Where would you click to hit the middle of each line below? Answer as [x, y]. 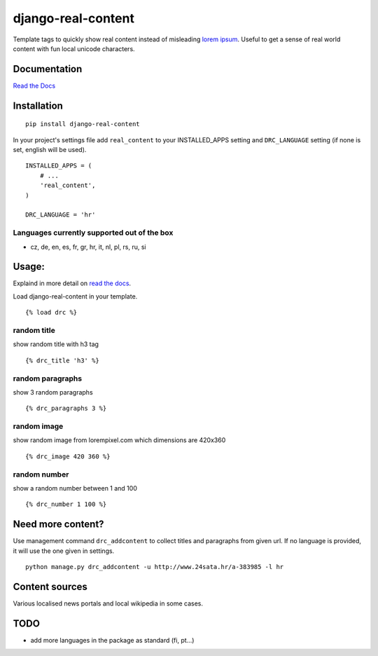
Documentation [48, 69]
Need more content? [58, 525]
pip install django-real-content [83, 124]
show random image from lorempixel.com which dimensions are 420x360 [119, 440]
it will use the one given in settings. [64, 551]
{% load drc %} [51, 313]
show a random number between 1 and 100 [75, 488]
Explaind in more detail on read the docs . [72, 283]
